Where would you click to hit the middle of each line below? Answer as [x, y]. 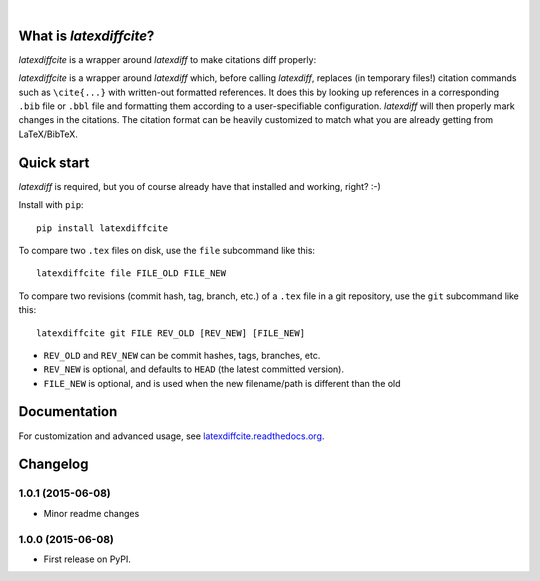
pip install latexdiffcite [102, 228]
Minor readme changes [91, 513]
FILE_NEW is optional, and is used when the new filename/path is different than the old [222, 383]
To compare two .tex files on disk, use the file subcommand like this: [166, 250]
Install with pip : [51, 205]
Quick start [54, 162]
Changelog [53, 464]
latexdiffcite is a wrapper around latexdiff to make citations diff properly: [167, 59]
